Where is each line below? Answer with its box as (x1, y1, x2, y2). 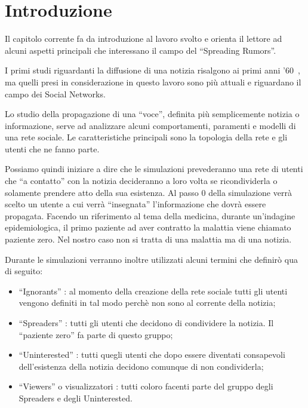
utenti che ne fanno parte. (5, 142, 100, 155)
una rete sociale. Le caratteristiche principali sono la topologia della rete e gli (5, 131, 288, 143)
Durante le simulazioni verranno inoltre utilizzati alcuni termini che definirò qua (5, 253, 298, 265)
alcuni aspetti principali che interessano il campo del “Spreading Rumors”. (5, 44, 276, 56)
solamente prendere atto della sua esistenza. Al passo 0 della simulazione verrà (5, 186, 292, 198)
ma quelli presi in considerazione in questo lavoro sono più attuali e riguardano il (5, 75, 301, 88)
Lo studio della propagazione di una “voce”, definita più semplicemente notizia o (5, 108, 300, 120)
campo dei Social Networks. (5, 87, 106, 100)
